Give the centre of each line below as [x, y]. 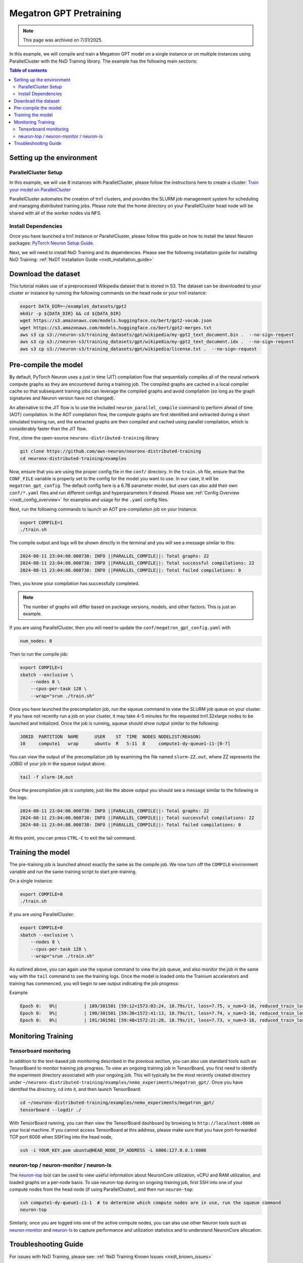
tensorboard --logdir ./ [51, 1110]
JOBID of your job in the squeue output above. [58, 764]
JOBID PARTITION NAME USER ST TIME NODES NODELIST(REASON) [111, 737]
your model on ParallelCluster [40, 189]
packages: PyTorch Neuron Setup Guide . [52, 243]
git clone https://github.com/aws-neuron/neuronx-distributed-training [111, 451]
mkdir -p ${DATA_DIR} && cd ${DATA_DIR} [70, 313]
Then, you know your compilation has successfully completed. [74, 583]
